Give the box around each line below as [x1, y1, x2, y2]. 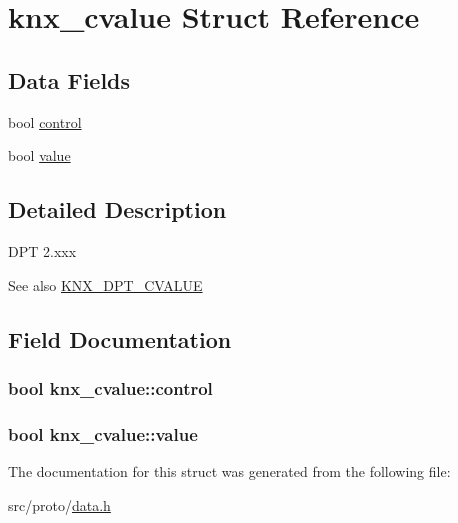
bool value [8, 145, 71, 166]
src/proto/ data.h [8, 494, 111, 515]
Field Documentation [8, 323, 232, 354]
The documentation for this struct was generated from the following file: [8, 461, 451, 481]
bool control [8, 111, 82, 132]
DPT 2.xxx [8, 240, 77, 261]
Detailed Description [8, 194, 227, 225]
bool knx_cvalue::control [8, 375, 213, 400]
